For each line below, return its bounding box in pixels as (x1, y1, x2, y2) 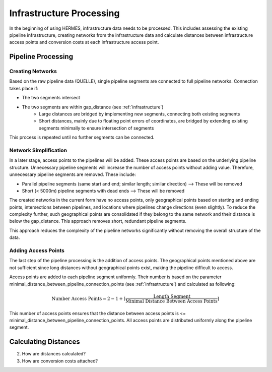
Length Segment (153, 293, 191, 299)
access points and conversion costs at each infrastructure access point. (9, 39, 159, 45)
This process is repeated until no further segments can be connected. (9, 134, 155, 141)
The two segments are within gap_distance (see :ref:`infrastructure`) (22, 104, 164, 110)
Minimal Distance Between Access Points (125, 298, 218, 304)
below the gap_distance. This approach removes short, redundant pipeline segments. (9, 218, 186, 224)
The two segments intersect (22, 95, 81, 101)
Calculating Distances (9, 338, 80, 346)
